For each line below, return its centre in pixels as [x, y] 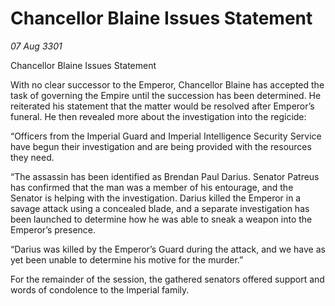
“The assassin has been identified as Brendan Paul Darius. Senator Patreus [165, 176]
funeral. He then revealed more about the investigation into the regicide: [158, 116]
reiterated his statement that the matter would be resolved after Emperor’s [162, 106]
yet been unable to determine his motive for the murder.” [127, 259]
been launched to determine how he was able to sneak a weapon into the [161, 219]
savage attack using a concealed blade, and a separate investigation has [160, 208]
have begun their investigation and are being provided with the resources [161, 146]
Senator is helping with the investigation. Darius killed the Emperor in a [156, 198]
